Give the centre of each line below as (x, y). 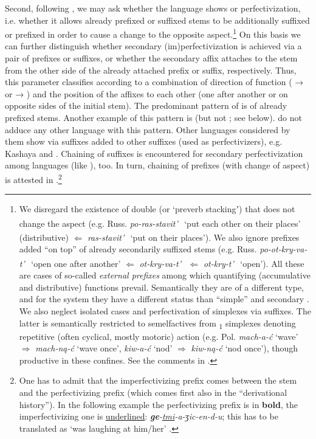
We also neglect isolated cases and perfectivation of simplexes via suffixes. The (165, 310)
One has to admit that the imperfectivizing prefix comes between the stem (158, 380)
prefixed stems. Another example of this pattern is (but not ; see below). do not (153, 117)
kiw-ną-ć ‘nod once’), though (245, 348)
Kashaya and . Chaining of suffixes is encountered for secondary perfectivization (154, 153)
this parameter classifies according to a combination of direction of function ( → (154, 82)
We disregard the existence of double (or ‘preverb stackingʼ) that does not (157, 209)
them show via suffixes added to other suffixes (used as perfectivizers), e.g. (144, 141)
